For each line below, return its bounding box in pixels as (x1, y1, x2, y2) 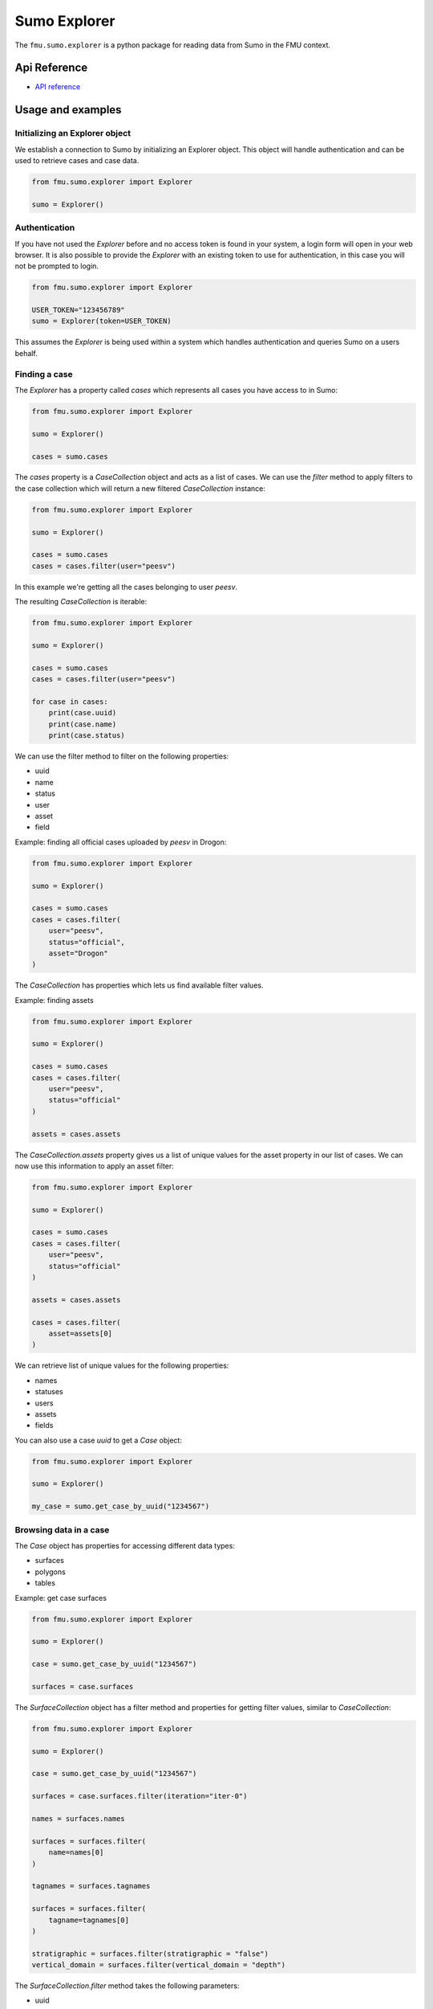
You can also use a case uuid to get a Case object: (14, 1435, 182, 1445)
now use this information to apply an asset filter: (14, 1161, 174, 1171)
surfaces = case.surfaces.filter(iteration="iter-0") (31, 1792, 248, 1801)
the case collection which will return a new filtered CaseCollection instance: (14, 483, 266, 493)
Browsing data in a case (14, 1524, 110, 1535)
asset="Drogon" (48, 948, 108, 958)
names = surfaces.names (31, 1814, 126, 1823)
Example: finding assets (14, 995, 94, 1004)
